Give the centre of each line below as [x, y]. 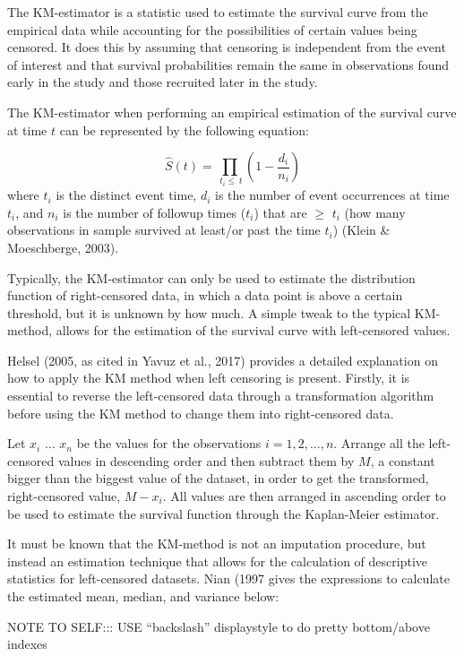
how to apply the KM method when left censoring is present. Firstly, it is [209, 378]
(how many [375, 212]
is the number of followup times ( [155, 212]
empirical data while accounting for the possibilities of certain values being [212, 29]
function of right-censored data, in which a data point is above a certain [205, 295]
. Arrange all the [379, 443]
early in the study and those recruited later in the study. [163, 82]
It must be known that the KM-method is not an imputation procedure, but [217, 544]
